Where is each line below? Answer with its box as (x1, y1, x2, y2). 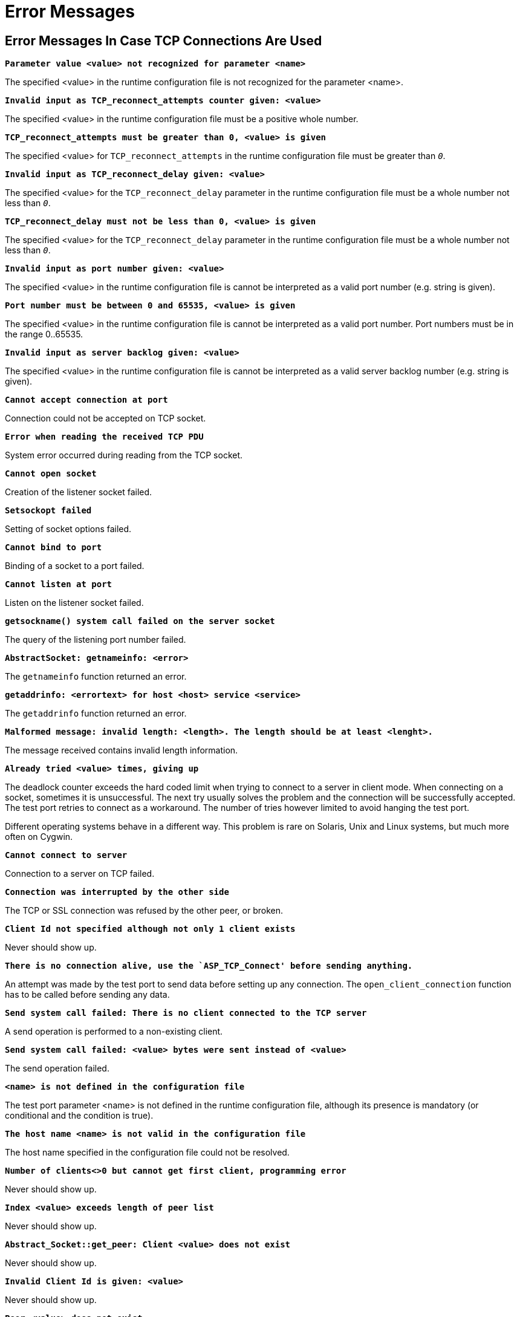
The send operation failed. (5, 1063, 109, 1074)
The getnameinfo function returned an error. (5, 671, 187, 682)
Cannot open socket (5, 469, 97, 479)
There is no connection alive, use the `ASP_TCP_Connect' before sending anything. (5, 961, 413, 971)
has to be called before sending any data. (5, 989, 170, 1000)
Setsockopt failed (5, 506, 92, 516)
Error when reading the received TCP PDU (5, 432, 204, 442)
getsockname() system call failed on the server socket (5, 616, 275, 626)
